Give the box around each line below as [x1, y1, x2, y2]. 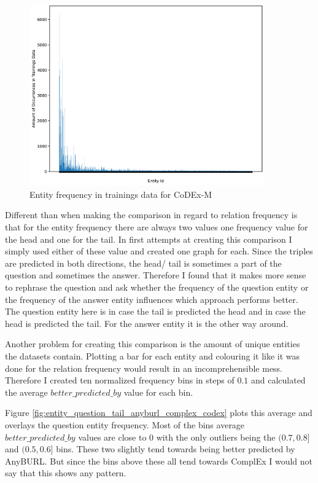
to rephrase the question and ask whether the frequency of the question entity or [5, 281, 309, 294]
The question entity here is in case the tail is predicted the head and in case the [5, 305, 306, 318]
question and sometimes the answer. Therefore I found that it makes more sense [5, 269, 306, 281]
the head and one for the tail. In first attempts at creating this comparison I [5, 232, 292, 245]
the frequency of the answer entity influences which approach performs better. [5, 293, 298, 305]
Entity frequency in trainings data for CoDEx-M [29, 187, 212, 200]
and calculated [250, 374, 306, 387]
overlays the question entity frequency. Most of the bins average [5, 418, 245, 431]
